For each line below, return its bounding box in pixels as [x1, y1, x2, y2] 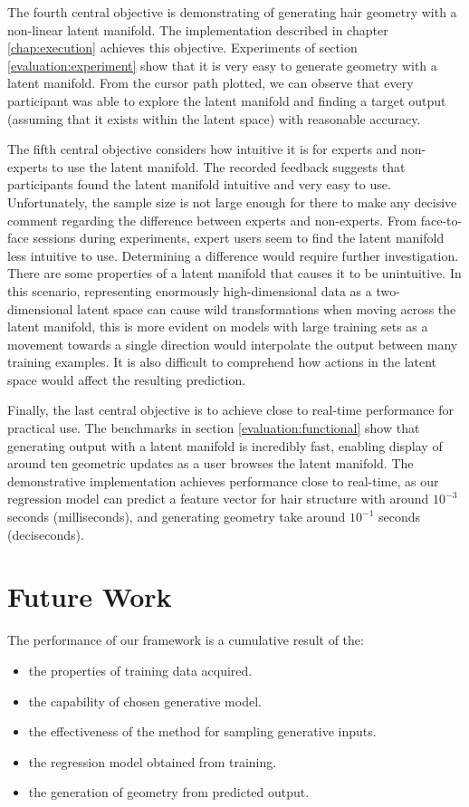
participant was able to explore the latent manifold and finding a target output [7, 91, 446, 110]
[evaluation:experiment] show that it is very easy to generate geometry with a [7, 55, 437, 74]
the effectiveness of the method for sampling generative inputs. [28, 722, 377, 741]
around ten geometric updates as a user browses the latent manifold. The [7, 454, 414, 473]
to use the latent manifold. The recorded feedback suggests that [52, 157, 406, 176]
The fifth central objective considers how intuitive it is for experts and [7, 139, 397, 159]
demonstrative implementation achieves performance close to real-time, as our [7, 471, 439, 490]
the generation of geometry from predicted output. [28, 783, 310, 802]
